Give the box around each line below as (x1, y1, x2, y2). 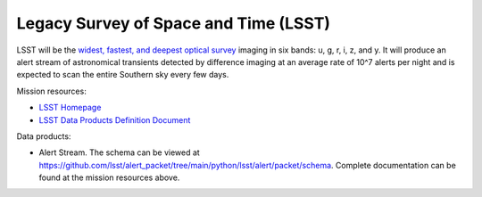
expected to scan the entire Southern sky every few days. (16, 70, 229, 80)
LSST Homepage (38, 103, 102, 113)
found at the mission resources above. (38, 172, 180, 183)
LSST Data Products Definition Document (38, 114, 191, 125)
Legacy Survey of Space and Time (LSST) (16, 13, 330, 33)
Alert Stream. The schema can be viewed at (38, 147, 200, 158)
